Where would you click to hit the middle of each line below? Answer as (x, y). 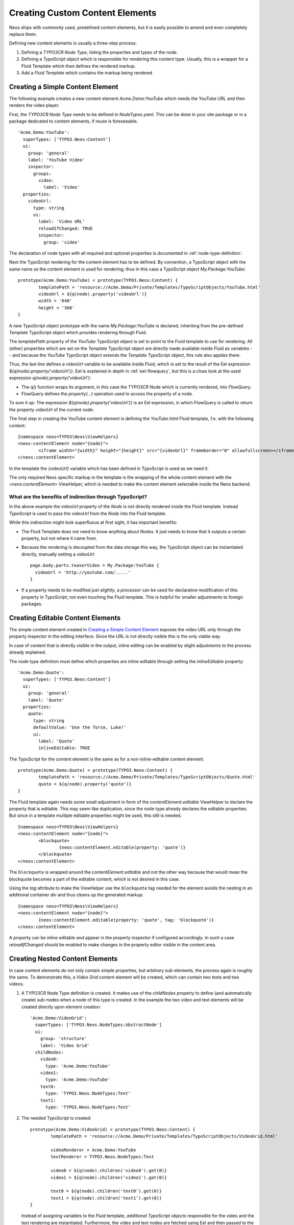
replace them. (23, 34)
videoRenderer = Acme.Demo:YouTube (93, 1150)
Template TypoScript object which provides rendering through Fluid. (78, 332)
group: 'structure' (63, 1039)
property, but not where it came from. (59, 539)
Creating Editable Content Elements (65, 618)
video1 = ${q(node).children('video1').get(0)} (109, 1177)
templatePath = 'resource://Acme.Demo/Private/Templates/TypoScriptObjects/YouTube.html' (149, 287)
